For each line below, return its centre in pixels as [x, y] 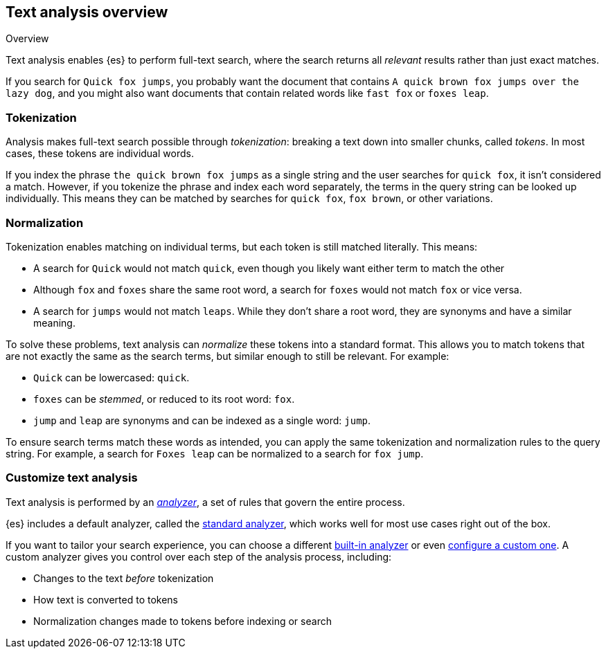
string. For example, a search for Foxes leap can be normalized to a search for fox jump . [215, 453]
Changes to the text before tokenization [124, 578]
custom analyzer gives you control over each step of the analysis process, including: [199, 556]
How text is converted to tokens [106, 599]
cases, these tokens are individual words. [100, 154]
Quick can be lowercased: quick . [112, 377]
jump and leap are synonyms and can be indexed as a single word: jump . [202, 420]
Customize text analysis [72, 478]
